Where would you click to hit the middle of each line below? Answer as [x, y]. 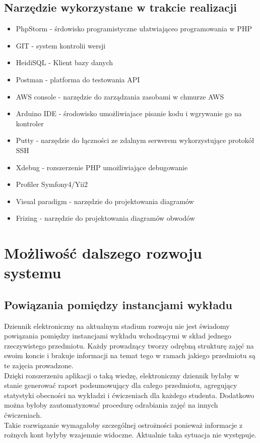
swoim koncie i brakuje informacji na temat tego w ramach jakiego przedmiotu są [130, 355]
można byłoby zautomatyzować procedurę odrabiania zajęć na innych [111, 405]
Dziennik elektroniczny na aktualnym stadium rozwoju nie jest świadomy [117, 326]
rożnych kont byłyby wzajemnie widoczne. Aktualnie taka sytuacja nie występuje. [130, 435]
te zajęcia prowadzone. [39, 365]
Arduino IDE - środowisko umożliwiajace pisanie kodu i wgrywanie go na [129, 113]
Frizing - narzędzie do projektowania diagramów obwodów [105, 218]
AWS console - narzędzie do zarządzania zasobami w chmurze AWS [120, 96]
